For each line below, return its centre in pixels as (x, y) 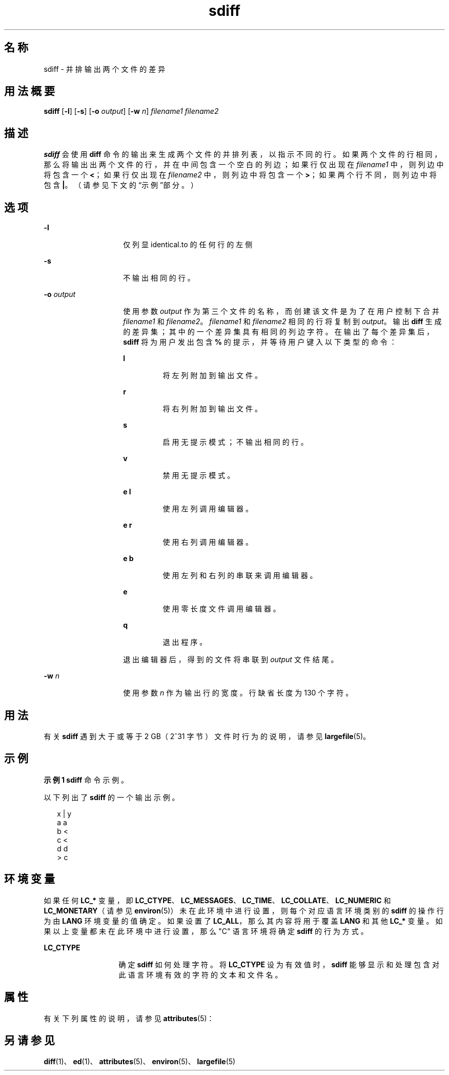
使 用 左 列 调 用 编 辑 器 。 (208, 509)
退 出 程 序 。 (185, 642)
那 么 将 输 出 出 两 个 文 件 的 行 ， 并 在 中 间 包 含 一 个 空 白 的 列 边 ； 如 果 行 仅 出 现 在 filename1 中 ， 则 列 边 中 (244, 165)
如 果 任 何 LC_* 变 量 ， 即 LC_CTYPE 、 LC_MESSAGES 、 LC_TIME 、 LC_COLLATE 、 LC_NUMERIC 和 (217, 900)
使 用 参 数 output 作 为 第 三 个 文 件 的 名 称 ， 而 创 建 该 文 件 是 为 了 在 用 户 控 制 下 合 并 (281, 311)
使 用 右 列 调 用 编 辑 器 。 (208, 542)
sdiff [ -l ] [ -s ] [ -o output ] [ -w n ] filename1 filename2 (131, 111)
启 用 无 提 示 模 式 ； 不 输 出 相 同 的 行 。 (235, 442)
